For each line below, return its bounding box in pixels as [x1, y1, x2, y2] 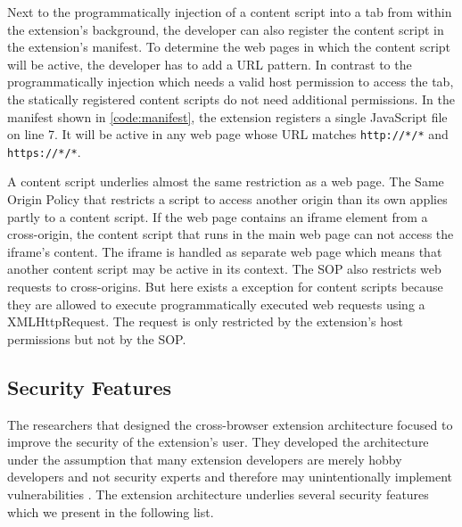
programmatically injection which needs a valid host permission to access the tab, [7, 72, 454, 91]
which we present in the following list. [7, 502, 214, 521]
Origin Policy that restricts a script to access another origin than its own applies [7, 190, 448, 209]
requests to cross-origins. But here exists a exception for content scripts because [7, 277, 443, 296]
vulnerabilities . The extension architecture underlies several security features [7, 484, 429, 503]
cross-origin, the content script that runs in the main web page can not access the [7, 225, 454, 243]
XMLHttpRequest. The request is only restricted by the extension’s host [7, 312, 403, 331]
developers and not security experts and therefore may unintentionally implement [7, 467, 452, 486]
